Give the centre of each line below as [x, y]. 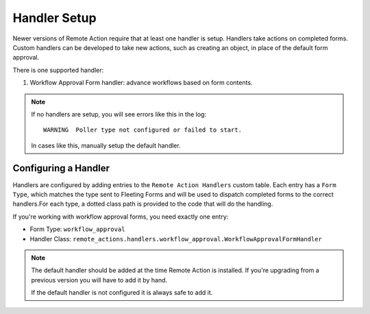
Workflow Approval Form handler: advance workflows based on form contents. [141, 83]
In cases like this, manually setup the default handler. [106, 145]
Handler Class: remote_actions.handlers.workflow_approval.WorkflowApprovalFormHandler [176, 239]
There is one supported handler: [58, 70]
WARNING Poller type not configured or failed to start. [143, 130]
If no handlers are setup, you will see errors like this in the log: [119, 114]
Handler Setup [54, 18]
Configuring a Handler [61, 168]
